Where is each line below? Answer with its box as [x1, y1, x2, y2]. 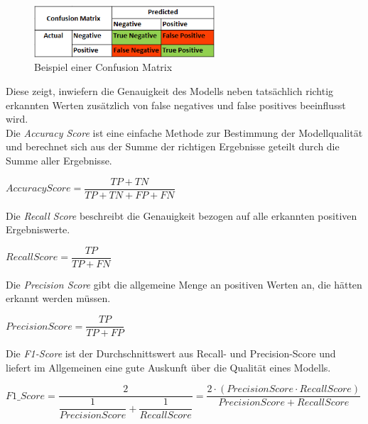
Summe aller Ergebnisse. [6, 152, 112, 167]
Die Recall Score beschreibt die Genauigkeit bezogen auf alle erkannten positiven [6, 208, 357, 223]
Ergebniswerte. [6, 222, 70, 237]
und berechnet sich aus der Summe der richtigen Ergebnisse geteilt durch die [6, 139, 340, 154]
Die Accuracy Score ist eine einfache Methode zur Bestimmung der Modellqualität [6, 125, 363, 140]
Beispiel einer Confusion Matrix [34, 60, 173, 74]
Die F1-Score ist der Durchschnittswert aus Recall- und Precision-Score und [6, 346, 336, 361]
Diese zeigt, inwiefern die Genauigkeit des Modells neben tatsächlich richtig [6, 83, 334, 98]
